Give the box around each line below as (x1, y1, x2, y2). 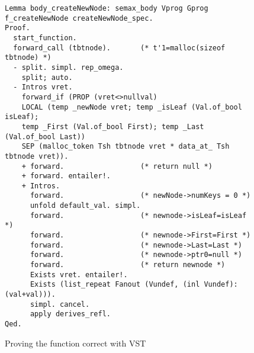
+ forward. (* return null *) (21, 162, 213, 171)
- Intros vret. (13, 83, 73, 92)
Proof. (5, 24, 30, 33)
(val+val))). (5, 290, 56, 299)
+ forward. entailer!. (21, 172, 111, 181)
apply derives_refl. (30, 310, 111, 319)
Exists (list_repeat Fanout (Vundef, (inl (30, 280, 200, 289)
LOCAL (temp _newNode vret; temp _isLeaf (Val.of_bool (21, 102, 242, 111)
